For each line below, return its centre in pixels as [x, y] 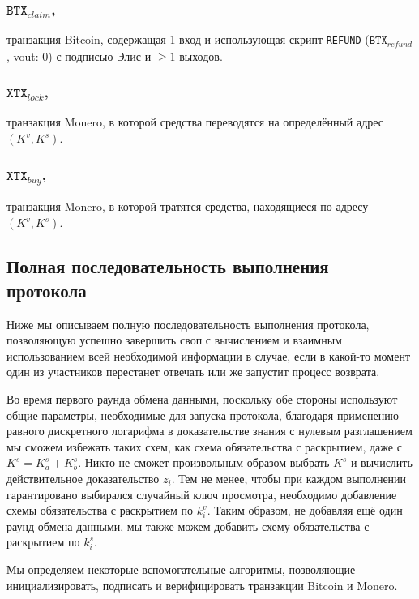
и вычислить [381, 462]
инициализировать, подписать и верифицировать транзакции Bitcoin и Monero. [202, 585]
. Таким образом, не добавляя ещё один [305, 510]
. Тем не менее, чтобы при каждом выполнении [289, 478]
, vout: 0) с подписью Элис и [79, 56]
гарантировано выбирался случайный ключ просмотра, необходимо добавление [202, 494]
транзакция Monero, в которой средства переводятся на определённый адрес [195, 122]
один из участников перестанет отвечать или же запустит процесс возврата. [193, 372]
